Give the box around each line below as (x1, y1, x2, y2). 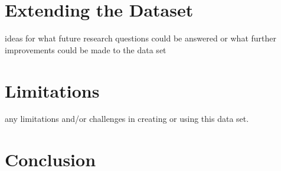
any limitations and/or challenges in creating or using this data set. (5, 112, 249, 125)
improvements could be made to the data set (5, 43, 166, 56)
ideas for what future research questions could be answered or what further (5, 32, 276, 44)
